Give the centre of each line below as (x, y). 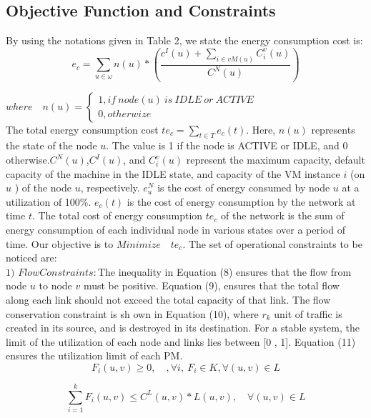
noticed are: (31, 258)
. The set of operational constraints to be (272, 243)
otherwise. (28, 159)
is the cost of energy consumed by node (244, 188)
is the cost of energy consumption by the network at (241, 201)
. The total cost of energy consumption (117, 215)
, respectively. (110, 188)
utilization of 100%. (49, 201)
